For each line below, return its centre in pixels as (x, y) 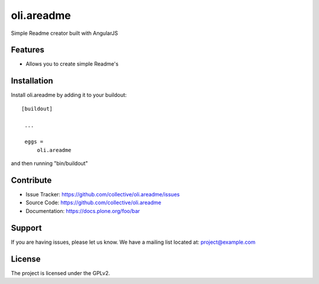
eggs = (34, 142)
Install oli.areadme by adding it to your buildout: (69, 95)
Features (27, 50)
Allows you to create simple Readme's (72, 64)
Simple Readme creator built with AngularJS (64, 33)
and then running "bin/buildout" (49, 163)
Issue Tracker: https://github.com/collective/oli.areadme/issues (103, 194)
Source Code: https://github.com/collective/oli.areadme (94, 203)
